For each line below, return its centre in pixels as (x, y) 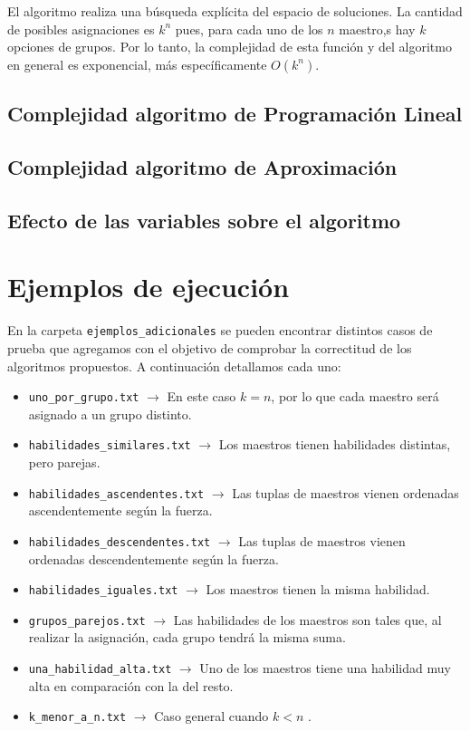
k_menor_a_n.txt (77, 718)
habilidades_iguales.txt (103, 591)
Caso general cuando (211, 716)
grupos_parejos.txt (87, 621)
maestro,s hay (377, 29)
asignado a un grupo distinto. (110, 414)
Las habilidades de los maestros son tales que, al (307, 619)
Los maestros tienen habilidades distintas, (335, 444)
